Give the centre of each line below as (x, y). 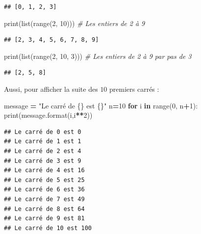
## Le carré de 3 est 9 (43, 161)
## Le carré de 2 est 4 (43, 151)
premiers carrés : (134, 89)
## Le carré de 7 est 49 (44, 199)
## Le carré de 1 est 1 (43, 142)
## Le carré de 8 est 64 (44, 209)
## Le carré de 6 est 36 (44, 190)
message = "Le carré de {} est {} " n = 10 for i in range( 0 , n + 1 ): (101, 105)
